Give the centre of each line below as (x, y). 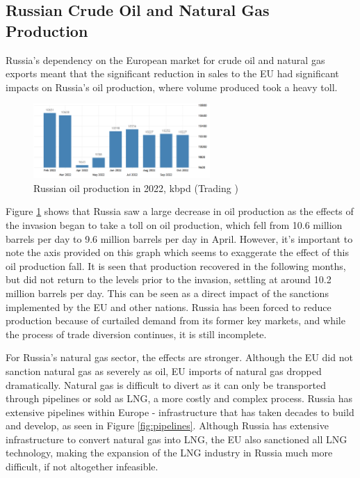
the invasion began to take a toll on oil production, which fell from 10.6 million (174, 224)
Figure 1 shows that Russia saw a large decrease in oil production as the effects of (180, 211)
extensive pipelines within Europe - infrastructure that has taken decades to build (180, 412)
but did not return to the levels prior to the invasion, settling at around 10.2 (169, 279)
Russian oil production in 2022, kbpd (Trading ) (136, 188)
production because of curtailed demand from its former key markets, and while (175, 320)
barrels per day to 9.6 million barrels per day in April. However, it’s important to (179, 238)
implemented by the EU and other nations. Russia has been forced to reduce (169, 306)
